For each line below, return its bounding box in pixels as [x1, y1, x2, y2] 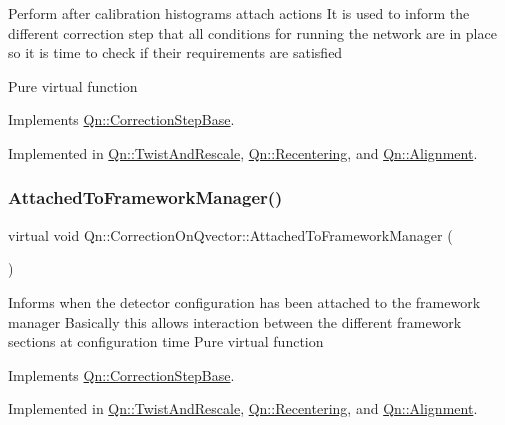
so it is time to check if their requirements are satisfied [8, 42, 343, 63]
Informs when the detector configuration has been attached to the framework [8, 291, 481, 312]
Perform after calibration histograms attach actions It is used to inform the [8, 3, 470, 23]
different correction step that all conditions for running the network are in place [8, 22, 497, 43]
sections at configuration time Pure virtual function [8, 331, 324, 352]
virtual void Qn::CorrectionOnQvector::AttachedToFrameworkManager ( [8, 224, 453, 245]
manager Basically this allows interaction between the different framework [8, 311, 462, 332]
